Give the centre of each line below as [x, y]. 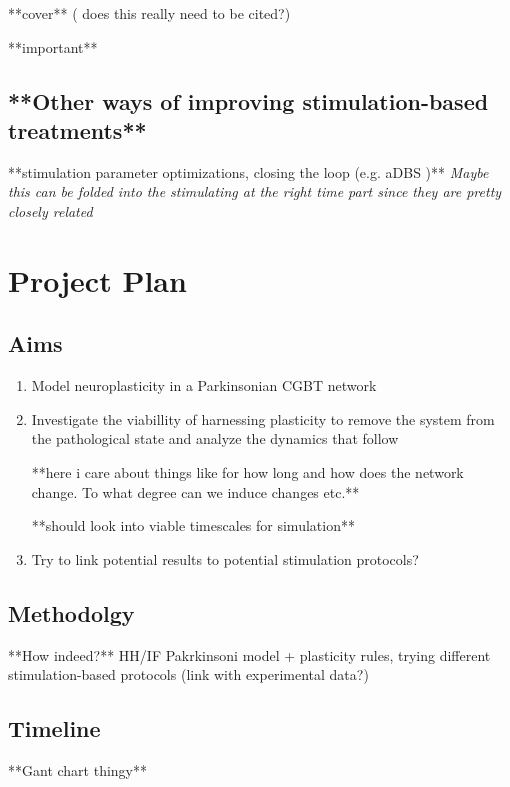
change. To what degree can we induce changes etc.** [195, 491]
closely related [50, 210]
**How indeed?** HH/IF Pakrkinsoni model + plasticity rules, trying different [249, 654]
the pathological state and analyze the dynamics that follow [215, 438]
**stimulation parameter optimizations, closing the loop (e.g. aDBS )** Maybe [248, 171]
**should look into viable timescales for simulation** [193, 525]
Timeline [54, 728]
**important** [53, 46]
